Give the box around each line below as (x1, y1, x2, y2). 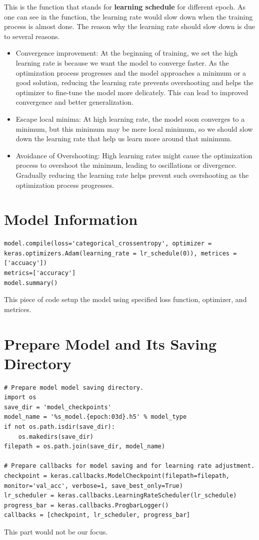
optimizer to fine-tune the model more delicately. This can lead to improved (15, 87, 248, 97)
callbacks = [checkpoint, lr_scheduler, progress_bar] (4, 511, 190, 519)
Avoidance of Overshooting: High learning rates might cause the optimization (15, 150, 252, 160)
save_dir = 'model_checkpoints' (4, 403, 111, 411)
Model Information (4, 209, 138, 229)
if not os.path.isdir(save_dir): (4, 423, 115, 431)
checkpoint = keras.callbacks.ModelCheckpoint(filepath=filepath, (4, 472, 230, 480)
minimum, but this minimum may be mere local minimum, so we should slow (15, 123, 253, 134)
